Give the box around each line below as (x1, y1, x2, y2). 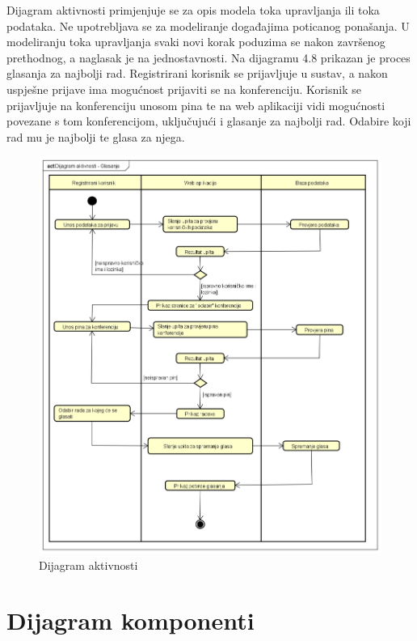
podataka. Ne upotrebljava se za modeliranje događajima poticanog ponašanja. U (6, 17, 410, 34)
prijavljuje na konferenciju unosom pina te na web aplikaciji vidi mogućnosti (6, 96, 385, 113)
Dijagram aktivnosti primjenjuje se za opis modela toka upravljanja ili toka (6, 2, 380, 18)
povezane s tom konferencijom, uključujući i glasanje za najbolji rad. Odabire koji (6, 112, 411, 129)
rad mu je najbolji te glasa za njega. (6, 128, 185, 145)
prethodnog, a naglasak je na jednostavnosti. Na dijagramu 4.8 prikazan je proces (6, 49, 411, 66)
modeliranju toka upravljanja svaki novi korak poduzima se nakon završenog (6, 33, 385, 50)
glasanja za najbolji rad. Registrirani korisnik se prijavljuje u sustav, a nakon (6, 65, 388, 82)
